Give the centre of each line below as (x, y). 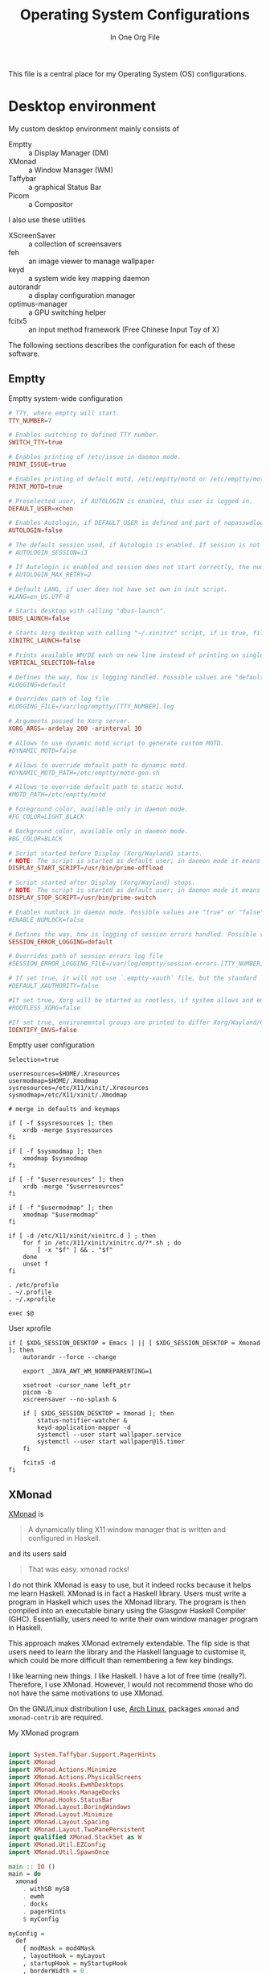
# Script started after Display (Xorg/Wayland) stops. (102, 883)
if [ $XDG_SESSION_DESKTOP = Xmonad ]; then (98, 1414)
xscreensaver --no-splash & (70, 1400)
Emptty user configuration (51, 1045)
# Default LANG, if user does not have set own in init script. (118, 589)
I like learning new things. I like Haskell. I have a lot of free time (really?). (128, 1676)
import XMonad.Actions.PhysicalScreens (75, 1777)
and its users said (37, 1554)
